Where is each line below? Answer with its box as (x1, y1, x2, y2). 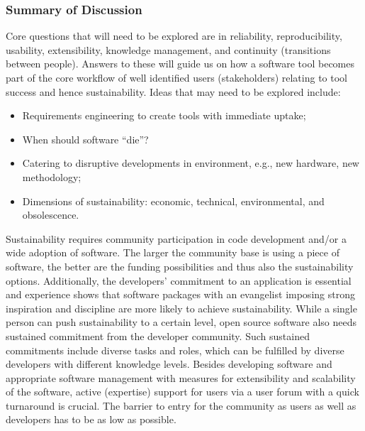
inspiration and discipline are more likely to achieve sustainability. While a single (6, 300, 357, 315)
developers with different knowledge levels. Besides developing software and (6, 356, 332, 371)
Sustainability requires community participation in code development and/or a (6, 231, 347, 246)
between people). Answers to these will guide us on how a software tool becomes (6, 56, 355, 71)
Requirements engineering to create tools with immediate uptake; (22, 108, 306, 123)
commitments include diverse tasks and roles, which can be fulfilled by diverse (6, 342, 344, 357)
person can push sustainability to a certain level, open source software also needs (6, 315, 357, 329)
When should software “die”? (22, 131, 149, 146)
